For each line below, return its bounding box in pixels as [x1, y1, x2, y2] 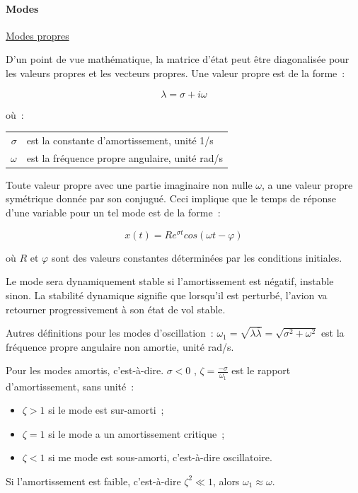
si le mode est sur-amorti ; [48, 402, 164, 417]
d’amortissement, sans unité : [6, 378, 134, 393]
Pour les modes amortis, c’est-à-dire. [6, 363, 164, 378]
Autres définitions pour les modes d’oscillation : [6, 325, 214, 340]
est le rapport [231, 363, 291, 378]
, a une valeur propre [262, 177, 353, 192]
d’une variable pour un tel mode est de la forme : [6, 205, 221, 220]
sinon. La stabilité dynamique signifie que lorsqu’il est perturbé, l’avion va [6, 287, 328, 302]
